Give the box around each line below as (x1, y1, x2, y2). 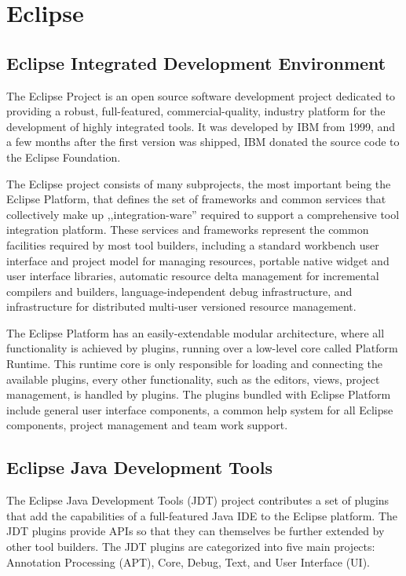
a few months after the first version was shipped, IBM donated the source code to (6, 133, 400, 150)
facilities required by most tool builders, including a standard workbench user (6, 236, 379, 253)
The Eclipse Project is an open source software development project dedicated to (6, 87, 396, 104)
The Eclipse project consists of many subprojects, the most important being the (6, 175, 391, 191)
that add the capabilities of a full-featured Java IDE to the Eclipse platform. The (6, 507, 398, 523)
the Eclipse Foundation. (6, 148, 121, 165)
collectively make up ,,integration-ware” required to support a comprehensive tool (6, 206, 400, 222)
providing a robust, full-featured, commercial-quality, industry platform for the (6, 103, 386, 119)
